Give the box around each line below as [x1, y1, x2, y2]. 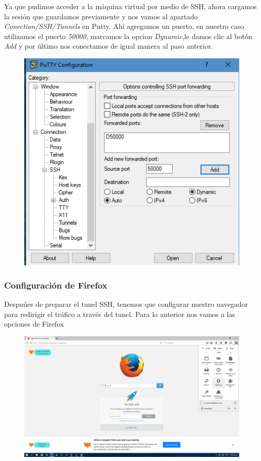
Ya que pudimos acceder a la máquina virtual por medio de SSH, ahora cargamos [4, 1, 257, 11]
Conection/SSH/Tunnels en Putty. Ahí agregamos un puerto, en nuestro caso [4, 21, 244, 31]
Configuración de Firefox [4, 278, 107, 291]
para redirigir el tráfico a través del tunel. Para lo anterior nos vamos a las [4, 308, 235, 319]
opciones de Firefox [4, 318, 64, 329]
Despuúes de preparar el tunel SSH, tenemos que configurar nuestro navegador [4, 298, 248, 309]
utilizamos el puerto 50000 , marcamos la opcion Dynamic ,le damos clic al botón [4, 30, 252, 41]
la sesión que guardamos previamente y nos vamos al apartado [4, 11, 198, 21]
